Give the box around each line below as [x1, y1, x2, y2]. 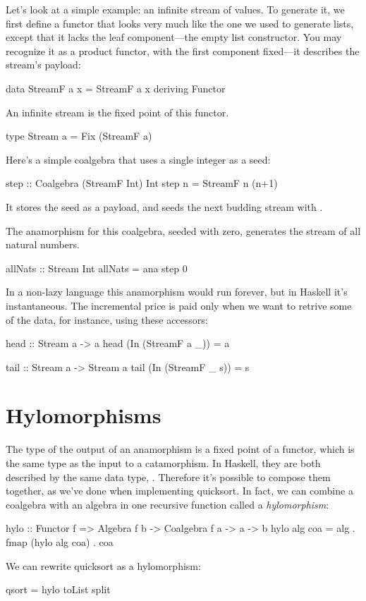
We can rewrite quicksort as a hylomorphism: [6, 558, 201, 573]
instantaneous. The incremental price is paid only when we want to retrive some [6, 298, 352, 312]
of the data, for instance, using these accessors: [6, 312, 208, 327]
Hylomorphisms [6, 401, 161, 430]
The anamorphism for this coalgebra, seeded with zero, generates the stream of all [6, 223, 361, 238]
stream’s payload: [6, 57, 81, 72]
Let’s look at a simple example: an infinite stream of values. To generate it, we [6, 2, 345, 16]
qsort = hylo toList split [6, 582, 111, 597]
